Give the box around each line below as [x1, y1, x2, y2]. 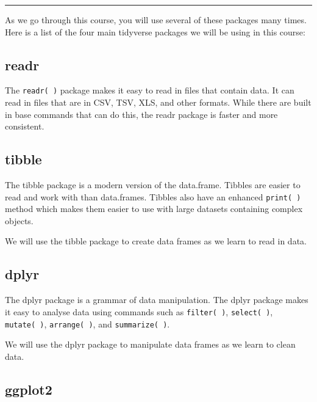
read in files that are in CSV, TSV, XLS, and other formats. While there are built [5, 96, 312, 109]
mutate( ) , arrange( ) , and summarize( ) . [5, 317, 170, 330]
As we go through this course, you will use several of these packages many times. [5, 13, 307, 26]
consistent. [5, 120, 45, 133]
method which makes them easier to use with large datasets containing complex [5, 202, 303, 215]
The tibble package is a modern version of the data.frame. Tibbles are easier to [5, 178, 301, 191]
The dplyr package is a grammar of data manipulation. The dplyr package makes [5, 293, 308, 306]
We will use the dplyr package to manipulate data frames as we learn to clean [5, 338, 296, 351]
